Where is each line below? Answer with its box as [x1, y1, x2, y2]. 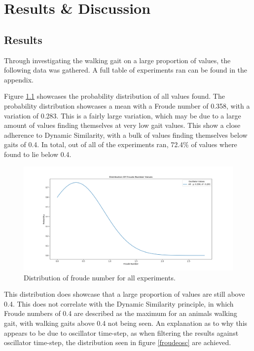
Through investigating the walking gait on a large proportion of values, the [4, 55, 231, 65]
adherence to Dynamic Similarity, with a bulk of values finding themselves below [4, 129, 248, 140]
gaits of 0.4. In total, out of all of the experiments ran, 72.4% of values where [4, 139, 237, 150]
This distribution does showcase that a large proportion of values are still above [4, 289, 245, 299]
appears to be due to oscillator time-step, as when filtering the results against [4, 327, 239, 338]
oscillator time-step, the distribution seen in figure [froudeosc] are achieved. [4, 337, 231, 348]
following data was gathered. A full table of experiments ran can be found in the [4, 65, 248, 75]
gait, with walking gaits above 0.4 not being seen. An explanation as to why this [4, 318, 248, 328]
